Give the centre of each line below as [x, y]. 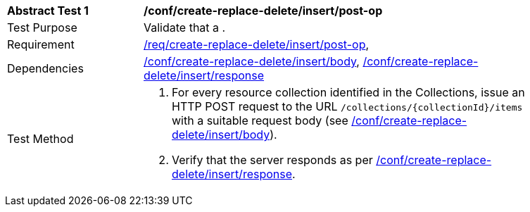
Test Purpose [42, 27]
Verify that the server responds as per [272, 160]
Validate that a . [185, 27]
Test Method [40, 139]
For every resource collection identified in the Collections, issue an [348, 92]
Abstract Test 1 [48, 11]
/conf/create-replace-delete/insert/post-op [263, 11]
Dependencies [45, 68]
